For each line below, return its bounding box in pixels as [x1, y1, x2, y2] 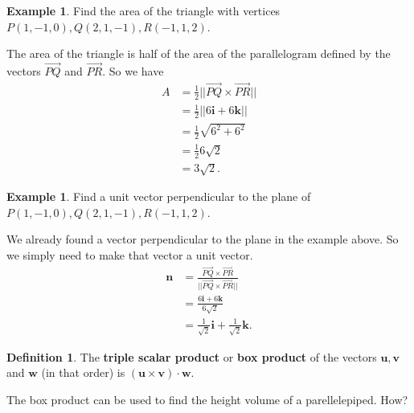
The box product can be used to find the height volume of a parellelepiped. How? [6, 391, 408, 407]
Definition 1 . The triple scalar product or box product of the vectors [6, 348, 377, 365]
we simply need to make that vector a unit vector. [6, 246, 253, 263]
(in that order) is [41, 364, 125, 381]
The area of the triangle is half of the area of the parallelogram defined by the [6, 45, 391, 62]
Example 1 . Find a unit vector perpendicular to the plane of [6, 188, 311, 205]
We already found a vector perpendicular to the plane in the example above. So [6, 231, 399, 247]
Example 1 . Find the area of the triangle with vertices [6, 2, 281, 18]
